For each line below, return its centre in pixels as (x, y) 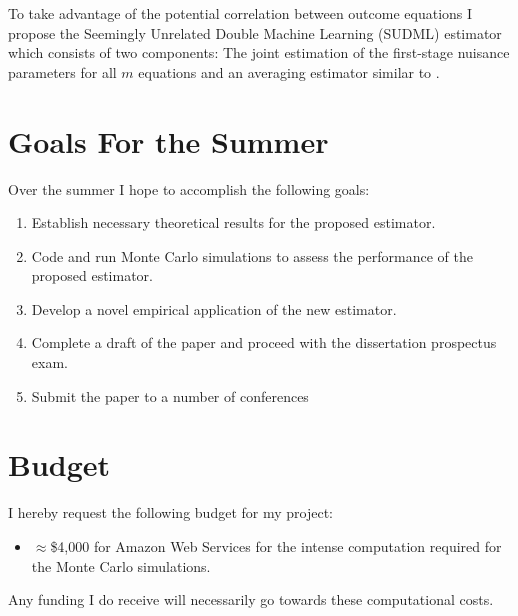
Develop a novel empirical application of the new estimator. (214, 308)
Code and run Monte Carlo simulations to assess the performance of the (252, 255)
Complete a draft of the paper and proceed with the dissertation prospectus (264, 342)
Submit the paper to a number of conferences (170, 395)
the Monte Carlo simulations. (121, 565)
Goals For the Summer (168, 140)
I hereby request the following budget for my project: (170, 512)
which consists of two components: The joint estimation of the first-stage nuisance (259, 52)
